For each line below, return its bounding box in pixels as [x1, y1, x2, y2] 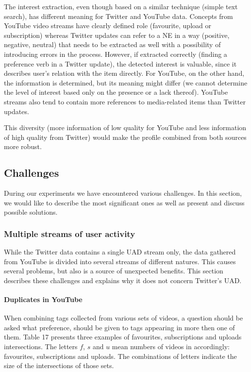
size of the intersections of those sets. [4, 360, 114, 371]
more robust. [4, 141, 42, 152]
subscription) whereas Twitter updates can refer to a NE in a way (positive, [4, 30, 230, 40]
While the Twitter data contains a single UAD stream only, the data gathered [4, 247, 236, 257]
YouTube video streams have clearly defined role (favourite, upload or [4, 20, 211, 31]
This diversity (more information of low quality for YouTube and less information [4, 122, 247, 133]
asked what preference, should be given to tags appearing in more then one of [4, 322, 235, 332]
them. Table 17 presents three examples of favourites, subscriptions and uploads [4, 332, 242, 342]
